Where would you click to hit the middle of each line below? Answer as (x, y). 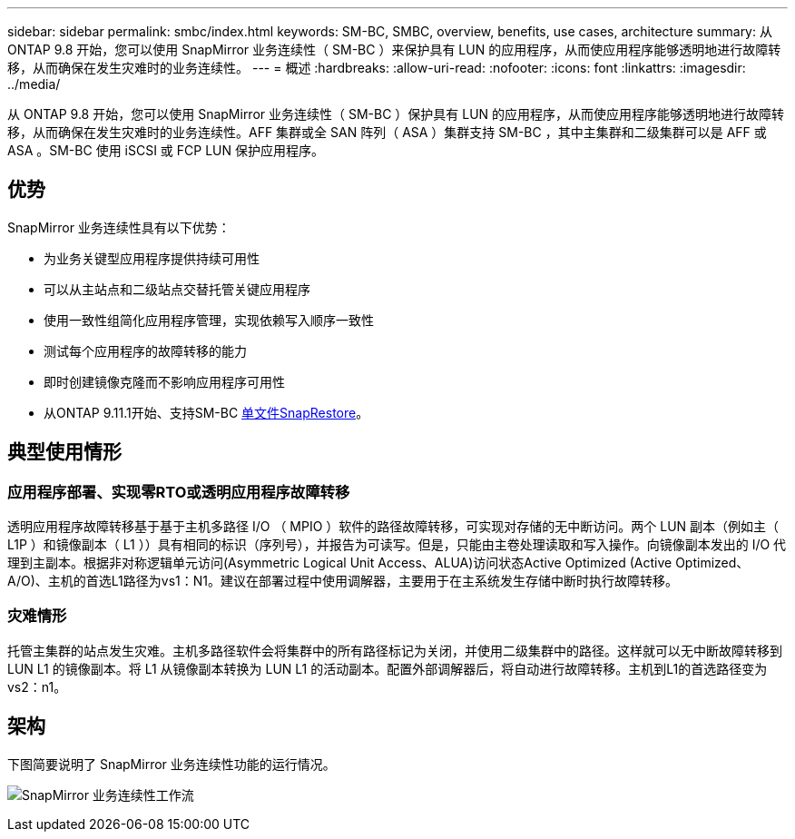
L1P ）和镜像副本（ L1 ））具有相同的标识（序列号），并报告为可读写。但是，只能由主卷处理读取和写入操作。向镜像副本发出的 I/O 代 (397, 545)
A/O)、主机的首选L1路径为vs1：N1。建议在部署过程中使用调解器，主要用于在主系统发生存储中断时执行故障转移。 (343, 581)
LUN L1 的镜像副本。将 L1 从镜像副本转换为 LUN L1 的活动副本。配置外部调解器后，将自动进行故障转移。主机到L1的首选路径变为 (388, 668)
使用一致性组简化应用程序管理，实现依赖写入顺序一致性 (209, 320)
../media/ (34, 84)
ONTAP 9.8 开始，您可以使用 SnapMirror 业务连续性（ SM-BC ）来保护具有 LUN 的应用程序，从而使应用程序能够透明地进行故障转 (394, 49)
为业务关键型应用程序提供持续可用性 (152, 258)
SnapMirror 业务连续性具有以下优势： (119, 227)
